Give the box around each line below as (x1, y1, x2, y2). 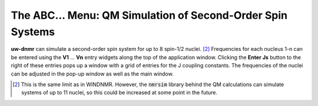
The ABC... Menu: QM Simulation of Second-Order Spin (11, 9, 288, 22)
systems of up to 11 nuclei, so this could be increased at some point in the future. (21, 89, 218, 96)
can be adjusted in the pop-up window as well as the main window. (11, 70, 174, 77)
